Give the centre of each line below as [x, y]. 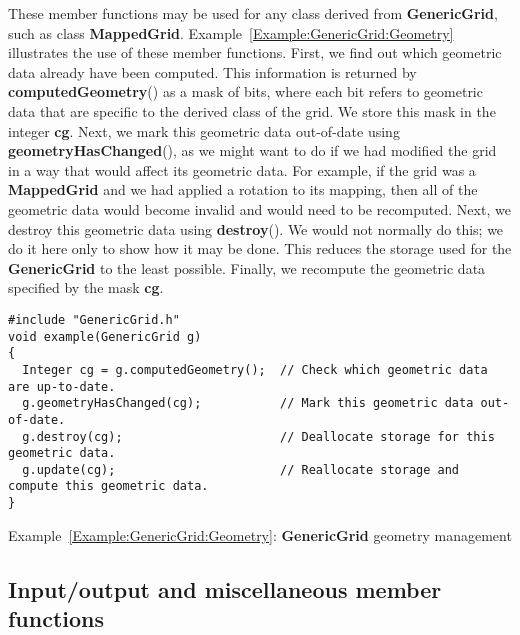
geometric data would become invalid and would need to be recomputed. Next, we [259, 208]
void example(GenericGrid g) [105, 336]
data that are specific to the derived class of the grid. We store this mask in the [252, 110]
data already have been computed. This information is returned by [212, 71]
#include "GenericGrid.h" [94, 319]
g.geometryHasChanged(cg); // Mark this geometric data [248, 403]
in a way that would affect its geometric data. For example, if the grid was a [242, 169]
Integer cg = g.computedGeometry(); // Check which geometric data [255, 369]
